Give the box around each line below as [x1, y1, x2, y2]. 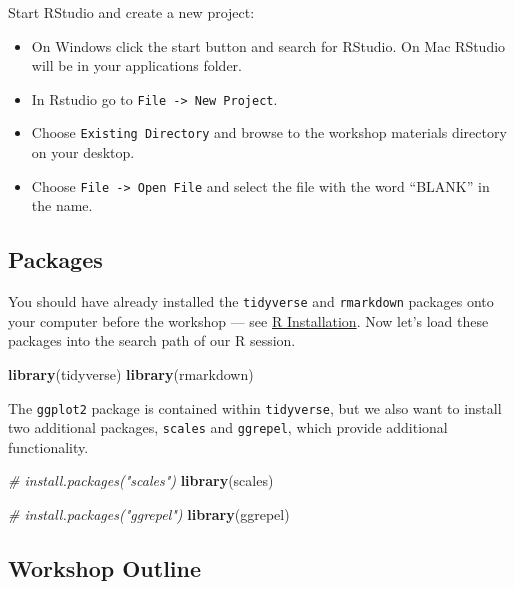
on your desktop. [31, 142, 135, 163]
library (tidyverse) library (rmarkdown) [8, 363, 254, 384]
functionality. [8, 436, 89, 457]
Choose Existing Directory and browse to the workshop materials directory [31, 122, 507, 143]
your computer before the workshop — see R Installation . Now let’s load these [8, 310, 489, 331]
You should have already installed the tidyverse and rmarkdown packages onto [8, 291, 494, 312]
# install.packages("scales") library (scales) [8, 470, 274, 491]
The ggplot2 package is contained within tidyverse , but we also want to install [8, 397, 502, 418]
